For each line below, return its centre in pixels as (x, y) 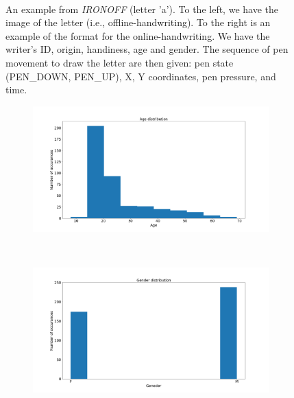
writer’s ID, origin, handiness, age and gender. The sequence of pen (147, 49)
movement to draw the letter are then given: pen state (120, 62)
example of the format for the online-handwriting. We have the (138, 35)
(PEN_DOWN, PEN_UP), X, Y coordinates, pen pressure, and (141, 76)
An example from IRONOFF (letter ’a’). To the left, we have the (142, 9)
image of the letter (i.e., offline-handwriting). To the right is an (138, 22)
